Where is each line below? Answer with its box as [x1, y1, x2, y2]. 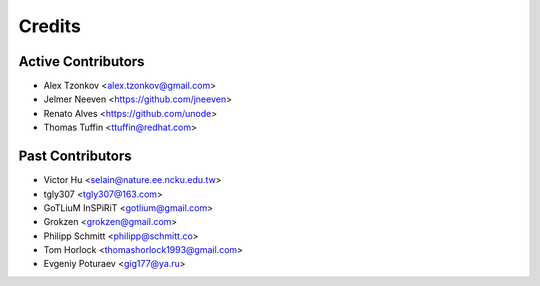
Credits [18, 15, 82, 37]
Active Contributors [18, 53, 145, 70]
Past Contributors [18, 148, 132, 165]
